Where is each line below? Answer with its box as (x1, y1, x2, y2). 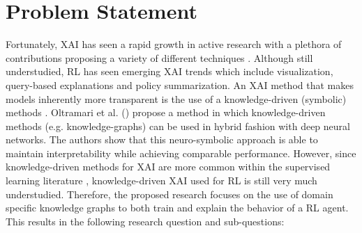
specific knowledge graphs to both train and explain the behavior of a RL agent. (6, 200, 349, 215)
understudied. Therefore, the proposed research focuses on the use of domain (6, 186, 333, 201)
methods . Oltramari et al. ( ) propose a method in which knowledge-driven (6, 105, 326, 120)
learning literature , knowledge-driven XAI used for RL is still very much (6, 173, 317, 188)
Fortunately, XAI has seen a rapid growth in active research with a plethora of (6, 37, 342, 51)
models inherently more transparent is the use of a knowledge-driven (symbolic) (6, 91, 347, 106)
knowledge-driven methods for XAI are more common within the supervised (6, 159, 331, 174)
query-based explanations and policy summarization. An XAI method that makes (6, 77, 354, 92)
